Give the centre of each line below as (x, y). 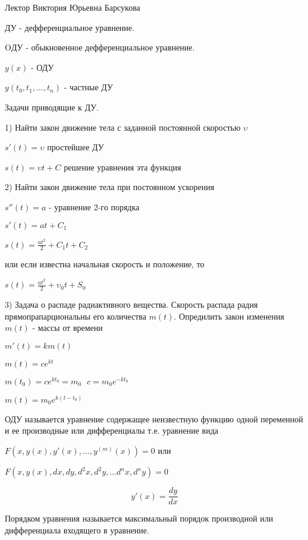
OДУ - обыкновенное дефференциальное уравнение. (100, 47)
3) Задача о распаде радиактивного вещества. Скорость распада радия (131, 304)
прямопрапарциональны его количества (76, 316)
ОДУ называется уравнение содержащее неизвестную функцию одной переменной (154, 419)
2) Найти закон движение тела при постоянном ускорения (110, 187)
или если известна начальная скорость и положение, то (105, 264)
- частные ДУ (88, 87)
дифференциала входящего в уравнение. (77, 530)
